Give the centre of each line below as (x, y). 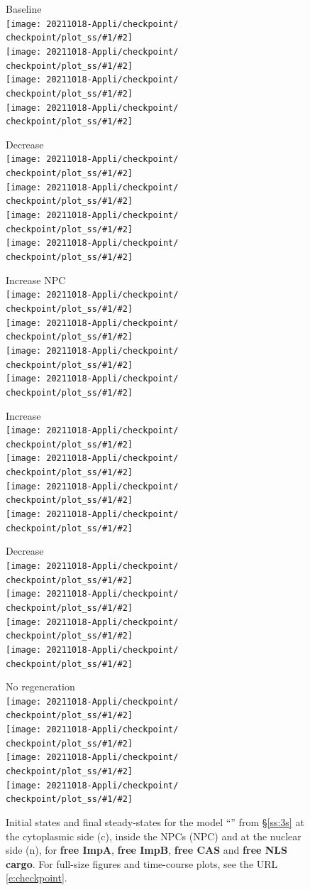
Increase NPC (36, 280)
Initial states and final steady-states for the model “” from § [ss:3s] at (155, 822)
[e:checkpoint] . (37, 878)
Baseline (24, 9)
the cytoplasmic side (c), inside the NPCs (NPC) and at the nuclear (154, 836)
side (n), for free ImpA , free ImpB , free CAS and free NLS (146, 850)
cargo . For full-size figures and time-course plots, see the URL (142, 863)
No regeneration (40, 687)
